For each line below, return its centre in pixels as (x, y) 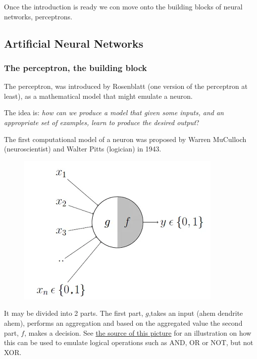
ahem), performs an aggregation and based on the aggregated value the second (123, 323)
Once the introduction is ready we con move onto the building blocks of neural (123, 6)
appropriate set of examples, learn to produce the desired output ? (102, 122)
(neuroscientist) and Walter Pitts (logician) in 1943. (83, 149)
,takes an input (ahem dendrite (196, 313)
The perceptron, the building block (76, 67)
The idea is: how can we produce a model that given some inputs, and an (114, 112)
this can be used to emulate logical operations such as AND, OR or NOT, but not (129, 342)
